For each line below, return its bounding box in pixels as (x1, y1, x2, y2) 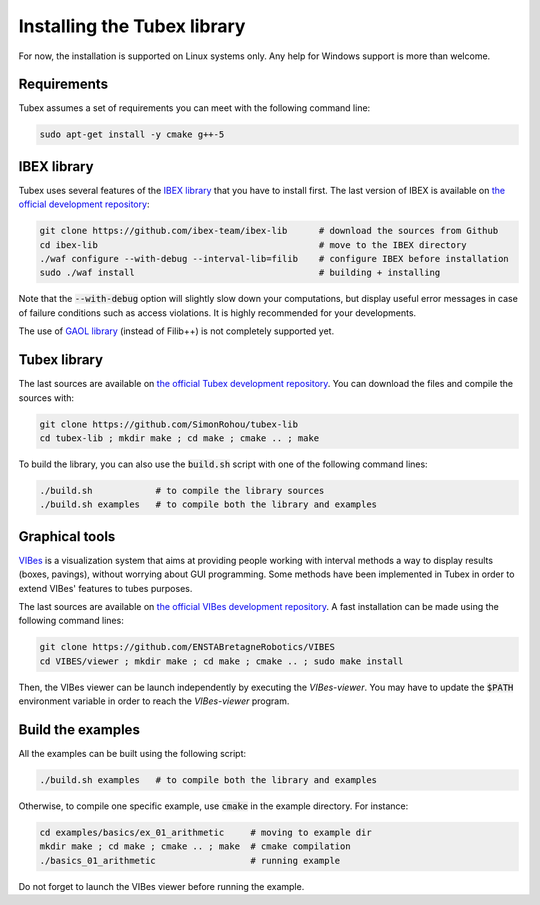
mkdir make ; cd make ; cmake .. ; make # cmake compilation (39, 841, 351, 852)
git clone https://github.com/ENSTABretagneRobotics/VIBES (39, 641, 335, 653)
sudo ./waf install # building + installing (39, 267, 441, 279)
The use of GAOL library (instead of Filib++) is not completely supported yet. (18, 325, 335, 337)
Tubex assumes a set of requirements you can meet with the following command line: (18, 102, 371, 114)
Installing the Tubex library (18, 15, 246, 37)
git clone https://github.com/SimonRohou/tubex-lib (39, 418, 299, 430)
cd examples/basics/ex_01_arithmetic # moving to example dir (39, 826, 372, 838)
